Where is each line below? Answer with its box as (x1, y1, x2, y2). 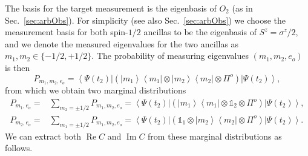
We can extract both (5, 129, 82, 142)
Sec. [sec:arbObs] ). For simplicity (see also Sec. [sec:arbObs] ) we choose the (5, 13, 286, 26)
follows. (5, 141, 33, 154)
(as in (232, 2, 253, 14)
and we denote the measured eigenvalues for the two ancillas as (5, 37, 239, 50)
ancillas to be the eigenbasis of (143, 25, 257, 38)
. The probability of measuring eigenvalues (91, 49, 249, 62)
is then (5, 61, 30, 73)
